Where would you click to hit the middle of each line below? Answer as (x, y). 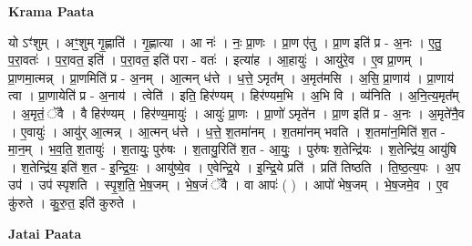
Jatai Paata (45, 233)
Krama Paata (51, 11)
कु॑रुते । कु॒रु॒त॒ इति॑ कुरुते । (73, 202)
